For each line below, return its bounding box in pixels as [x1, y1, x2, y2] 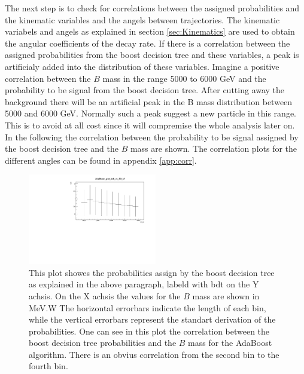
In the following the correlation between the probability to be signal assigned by [5, 130, 299, 143]
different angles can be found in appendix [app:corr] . [5, 154, 197, 166]
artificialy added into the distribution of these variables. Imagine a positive [5, 60, 279, 72]
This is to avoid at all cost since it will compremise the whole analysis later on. [5, 118, 295, 131]
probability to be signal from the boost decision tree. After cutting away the [5, 84, 285, 96]
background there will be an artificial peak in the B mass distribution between [5, 95, 293, 108]
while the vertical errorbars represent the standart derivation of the [29, 313, 276, 326]
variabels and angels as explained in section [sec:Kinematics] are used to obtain [5, 25, 295, 38]
